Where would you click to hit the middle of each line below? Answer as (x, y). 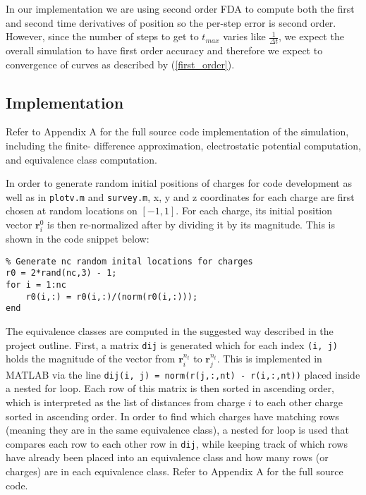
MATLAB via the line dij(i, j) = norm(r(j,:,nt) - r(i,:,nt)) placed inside (183, 374)
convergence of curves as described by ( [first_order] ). (120, 64)
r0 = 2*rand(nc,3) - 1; (61, 273)
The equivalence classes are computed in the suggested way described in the (170, 331)
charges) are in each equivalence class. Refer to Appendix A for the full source (175, 471)
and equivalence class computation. (81, 159)
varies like (244, 36)
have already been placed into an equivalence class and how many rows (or (167, 457)
